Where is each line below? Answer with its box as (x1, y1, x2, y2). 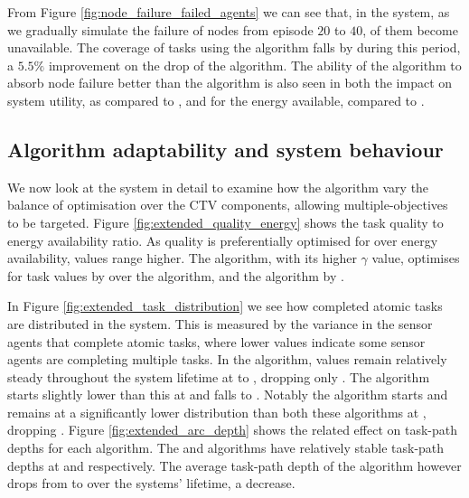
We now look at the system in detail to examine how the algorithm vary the (7, 177, 429, 196)
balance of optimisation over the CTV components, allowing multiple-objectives (7, 195, 448, 214)
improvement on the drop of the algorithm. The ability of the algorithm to (48, 55, 462, 74)
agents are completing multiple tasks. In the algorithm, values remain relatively (7, 350, 447, 369)
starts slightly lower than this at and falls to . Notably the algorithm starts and (7, 385, 448, 404)
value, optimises (371, 249, 460, 268)
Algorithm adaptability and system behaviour (7, 135, 444, 163)
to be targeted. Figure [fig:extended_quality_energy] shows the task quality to (7, 212, 444, 231)
